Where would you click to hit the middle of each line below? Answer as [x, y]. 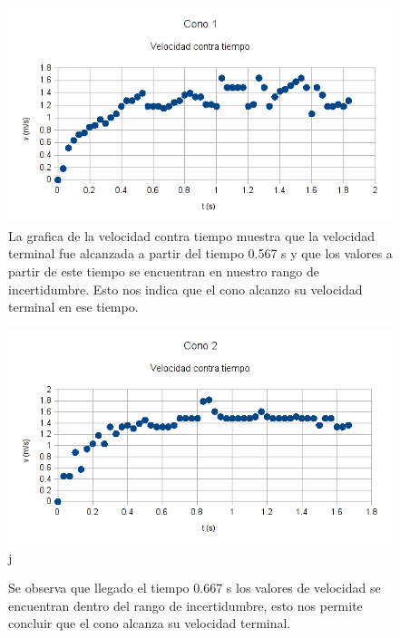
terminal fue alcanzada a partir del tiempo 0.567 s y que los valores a [200, 253]
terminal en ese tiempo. [73, 307]
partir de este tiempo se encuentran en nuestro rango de [164, 271]
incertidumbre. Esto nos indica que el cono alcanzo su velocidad [185, 289]
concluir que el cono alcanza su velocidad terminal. [150, 623]
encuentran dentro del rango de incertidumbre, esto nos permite [185, 605]
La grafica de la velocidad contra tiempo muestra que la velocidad [192, 235]
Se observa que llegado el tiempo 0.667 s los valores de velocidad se [195, 588]
